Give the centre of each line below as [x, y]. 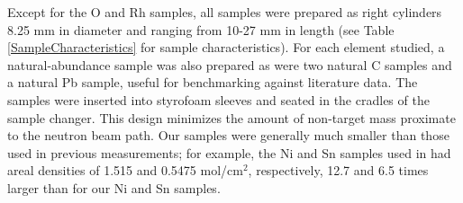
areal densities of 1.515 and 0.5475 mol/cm [125, 170]
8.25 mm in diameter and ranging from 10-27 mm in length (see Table [201, 29]
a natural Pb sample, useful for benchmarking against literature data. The [213, 82]
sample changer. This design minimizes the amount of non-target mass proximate [231, 117]
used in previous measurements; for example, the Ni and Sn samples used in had [229, 152]
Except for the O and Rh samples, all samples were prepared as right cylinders [225, 12]
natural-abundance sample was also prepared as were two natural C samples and [230, 64]
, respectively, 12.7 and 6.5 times [338, 170]
